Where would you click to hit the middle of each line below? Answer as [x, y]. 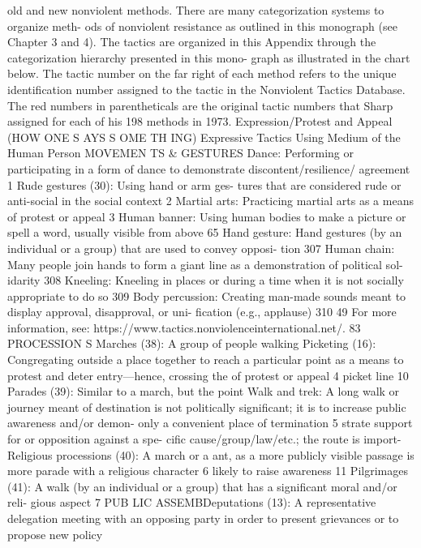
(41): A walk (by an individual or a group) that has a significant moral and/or [202, 486]
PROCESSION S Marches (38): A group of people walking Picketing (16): [192, 343]
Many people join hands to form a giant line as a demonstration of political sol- [205, 264]
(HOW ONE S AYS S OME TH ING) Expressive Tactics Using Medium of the [204, 137]
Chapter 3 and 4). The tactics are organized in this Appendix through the [192, 42]
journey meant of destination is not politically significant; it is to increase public [207, 407]
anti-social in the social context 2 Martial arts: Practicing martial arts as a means [210, 201]
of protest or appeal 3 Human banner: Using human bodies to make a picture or [207, 216]
